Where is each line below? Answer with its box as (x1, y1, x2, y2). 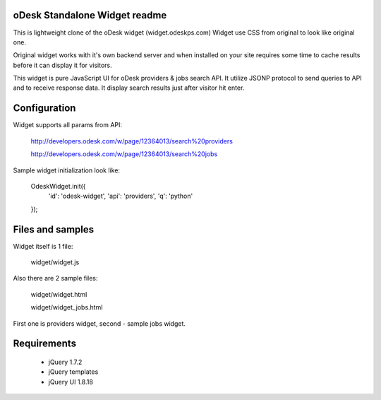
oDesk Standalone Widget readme (13, 9, 167, 21)
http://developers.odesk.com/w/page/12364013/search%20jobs (30, 150, 218, 158)
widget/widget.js (30, 258, 80, 266)
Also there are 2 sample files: (13, 274, 98, 283)
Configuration (13, 102, 76, 114)
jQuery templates (48, 367, 99, 376)
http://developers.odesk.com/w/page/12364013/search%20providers (30, 136, 233, 145)
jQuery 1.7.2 (48, 358, 83, 366)
